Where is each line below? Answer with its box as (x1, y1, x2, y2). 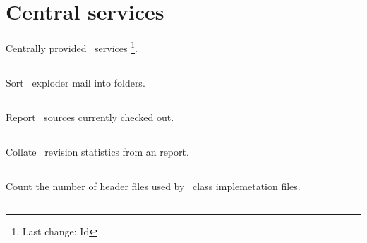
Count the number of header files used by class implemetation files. (6, 178, 301, 193)
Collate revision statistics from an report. (6, 144, 189, 158)
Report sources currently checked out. (6, 109, 174, 124)
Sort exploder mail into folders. (6, 75, 145, 89)
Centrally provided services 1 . (6, 39, 138, 55)
